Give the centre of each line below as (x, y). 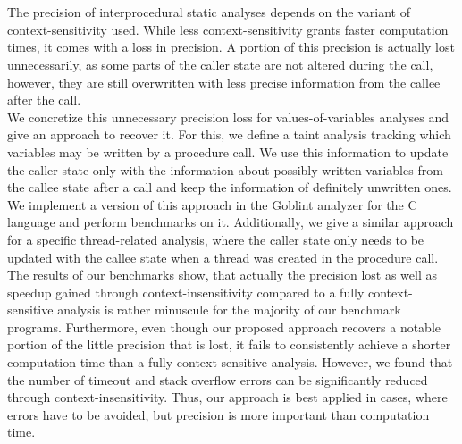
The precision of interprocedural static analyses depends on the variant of (209, 12)
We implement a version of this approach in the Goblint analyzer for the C (212, 204)
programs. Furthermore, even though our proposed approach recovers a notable (224, 327)
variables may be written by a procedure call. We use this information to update (228, 151)
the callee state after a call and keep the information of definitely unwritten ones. (230, 187)
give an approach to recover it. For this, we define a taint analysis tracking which (229, 134)
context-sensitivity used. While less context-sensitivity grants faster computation (228, 29)
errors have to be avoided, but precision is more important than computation (218, 414)
